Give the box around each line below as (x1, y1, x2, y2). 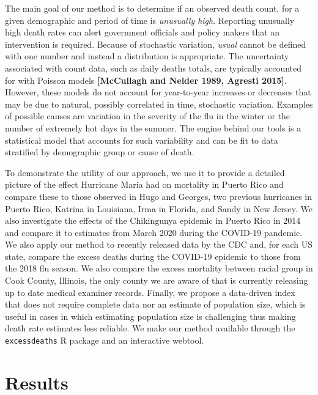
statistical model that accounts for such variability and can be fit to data (5, 133, 278, 146)
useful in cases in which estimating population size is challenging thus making (5, 309, 296, 322)
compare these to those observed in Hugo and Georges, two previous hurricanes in (5, 190, 312, 202)
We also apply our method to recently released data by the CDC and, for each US (5, 238, 312, 251)
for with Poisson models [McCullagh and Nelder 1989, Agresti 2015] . (5, 73, 287, 86)
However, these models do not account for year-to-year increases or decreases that (5, 86, 311, 98)
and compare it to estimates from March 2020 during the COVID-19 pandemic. (5, 226, 303, 238)
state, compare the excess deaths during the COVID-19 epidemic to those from (5, 249, 301, 262)
